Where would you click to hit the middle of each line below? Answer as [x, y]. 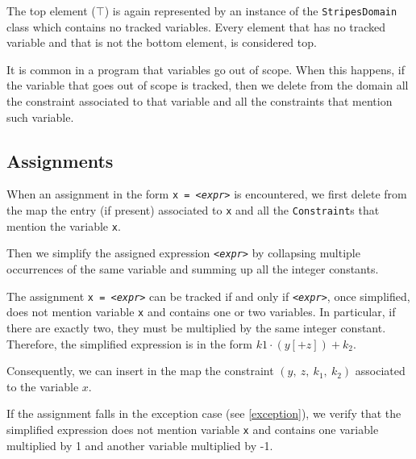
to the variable [43, 386]
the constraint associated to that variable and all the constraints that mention [200, 101]
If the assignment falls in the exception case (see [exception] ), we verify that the [204, 413]
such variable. [40, 117]
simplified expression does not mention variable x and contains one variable [193, 429]
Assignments [60, 160]
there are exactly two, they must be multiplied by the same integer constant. [196, 327]
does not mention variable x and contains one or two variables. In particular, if [201, 312]
